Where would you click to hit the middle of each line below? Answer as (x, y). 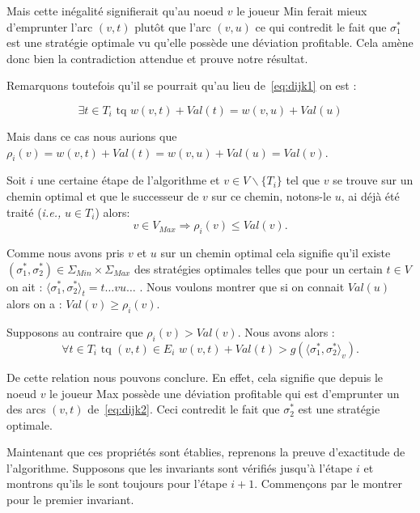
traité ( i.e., (34, 212)
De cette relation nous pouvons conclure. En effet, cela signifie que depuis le (195, 377)
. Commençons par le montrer (328, 483)
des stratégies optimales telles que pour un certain (258, 268)
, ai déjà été (370, 195)
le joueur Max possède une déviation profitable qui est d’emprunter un (225, 393)
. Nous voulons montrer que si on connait (242, 286)
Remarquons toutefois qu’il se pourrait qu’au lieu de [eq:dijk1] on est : (182, 85)
